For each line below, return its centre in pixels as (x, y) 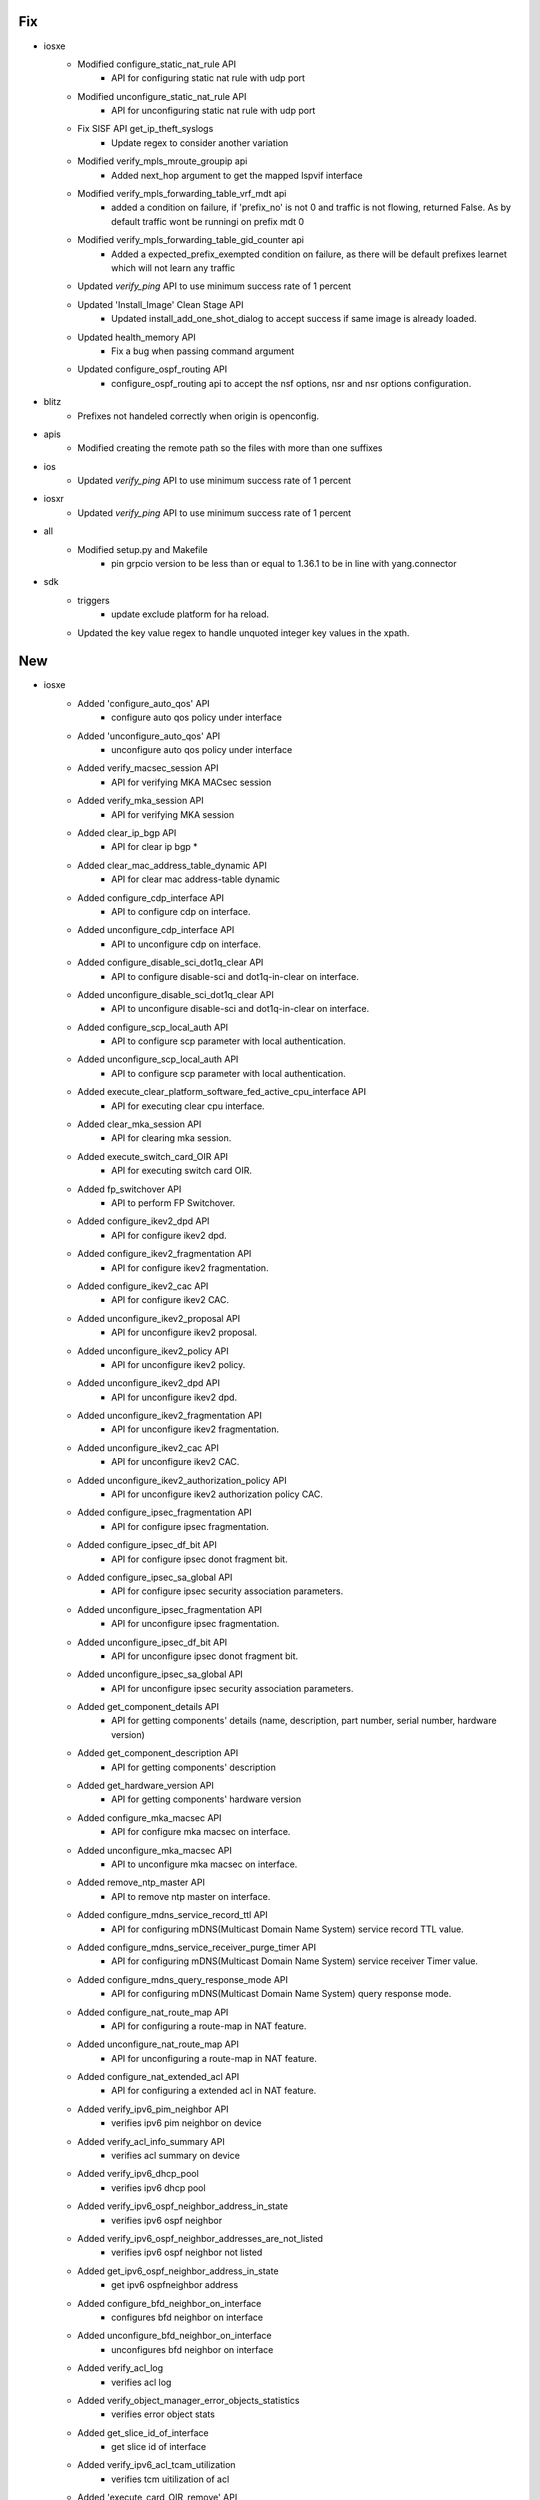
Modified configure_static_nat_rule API (157, 64)
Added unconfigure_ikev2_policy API (153, 1351)
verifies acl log (141, 2382)
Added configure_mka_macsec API (149, 1817)
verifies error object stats (163, 2414)
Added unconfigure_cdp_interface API (156, 930)
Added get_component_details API (148, 1707)
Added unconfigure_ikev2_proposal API (159, 1318)
